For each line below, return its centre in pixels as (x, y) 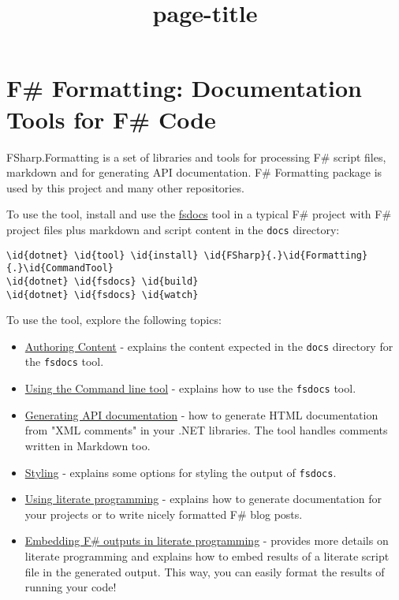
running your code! (71, 587)
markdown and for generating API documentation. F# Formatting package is (194, 172)
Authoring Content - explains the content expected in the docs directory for (209, 346)
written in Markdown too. (88, 445)
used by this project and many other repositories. (125, 187)
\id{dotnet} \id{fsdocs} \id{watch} (103, 294)
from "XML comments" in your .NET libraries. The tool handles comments (206, 430)
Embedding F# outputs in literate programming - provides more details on (207, 540)
